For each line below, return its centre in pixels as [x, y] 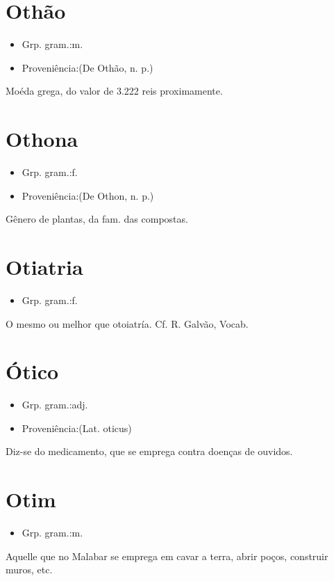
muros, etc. [29, 570]
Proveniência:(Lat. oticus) [77, 428]
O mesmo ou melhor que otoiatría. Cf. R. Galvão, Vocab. [127, 323]
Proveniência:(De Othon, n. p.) [88, 195]
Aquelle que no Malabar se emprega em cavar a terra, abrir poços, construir [167, 556]
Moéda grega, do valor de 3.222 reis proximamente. [114, 91]
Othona [42, 139]
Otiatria [44, 266]
